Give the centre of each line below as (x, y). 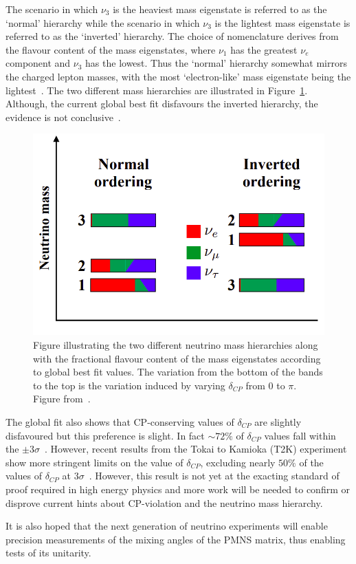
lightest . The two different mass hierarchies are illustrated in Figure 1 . (157, 90)
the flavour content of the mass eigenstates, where (111, 49)
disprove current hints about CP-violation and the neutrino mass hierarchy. (164, 502)
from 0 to (265, 385)
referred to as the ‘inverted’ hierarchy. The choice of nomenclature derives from (172, 36)
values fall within (300, 435)
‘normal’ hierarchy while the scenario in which (103, 22)
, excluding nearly (238, 462)
